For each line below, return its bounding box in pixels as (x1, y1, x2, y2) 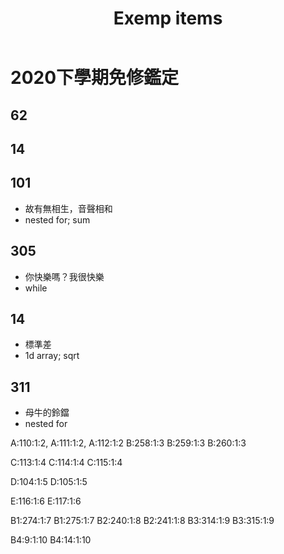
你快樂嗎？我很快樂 (24, 270, 105, 282)
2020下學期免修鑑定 (10, 67, 180, 89)
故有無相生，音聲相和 (24, 202, 113, 214)
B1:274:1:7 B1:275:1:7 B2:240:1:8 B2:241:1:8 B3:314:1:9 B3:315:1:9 (10, 515, 275, 527)
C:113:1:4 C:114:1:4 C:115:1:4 (10, 457, 123, 469)
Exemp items (113, 7, 223, 30)
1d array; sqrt (24, 350, 80, 362)
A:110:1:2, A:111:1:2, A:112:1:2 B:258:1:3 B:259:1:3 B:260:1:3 (10, 437, 247, 449)
